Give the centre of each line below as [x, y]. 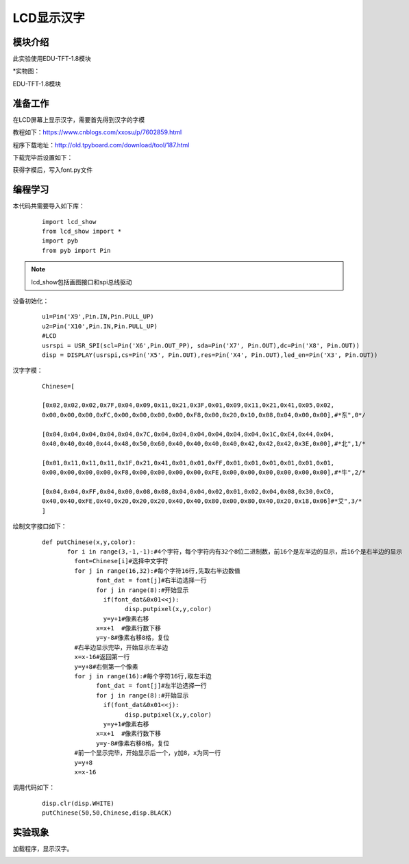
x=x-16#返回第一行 [102, 657]
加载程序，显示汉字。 [43, 849]
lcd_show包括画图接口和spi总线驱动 [82, 282]
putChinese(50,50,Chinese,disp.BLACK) [107, 813]
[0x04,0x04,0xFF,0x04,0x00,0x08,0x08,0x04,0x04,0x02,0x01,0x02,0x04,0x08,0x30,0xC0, [188, 491]
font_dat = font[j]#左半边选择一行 [151, 686]
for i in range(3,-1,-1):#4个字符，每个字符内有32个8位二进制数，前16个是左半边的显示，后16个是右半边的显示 [235, 551]
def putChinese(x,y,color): [89, 542]
